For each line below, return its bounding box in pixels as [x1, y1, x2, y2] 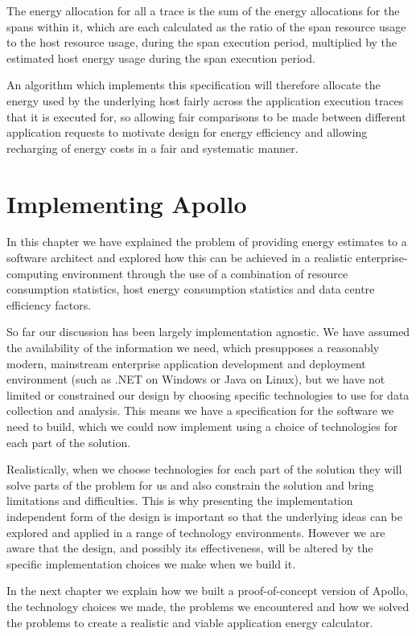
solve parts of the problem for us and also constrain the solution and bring [6, 476, 374, 493]
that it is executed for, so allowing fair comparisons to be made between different [6, 108, 406, 125]
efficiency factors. [6, 296, 92, 313]
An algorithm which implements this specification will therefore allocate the [6, 76, 381, 93]
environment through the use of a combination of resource [62, 265, 348, 281]
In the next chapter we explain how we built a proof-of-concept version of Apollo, [6, 582, 409, 599]
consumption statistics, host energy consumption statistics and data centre [6, 281, 375, 297]
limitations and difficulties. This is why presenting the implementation [6, 492, 353, 509]
